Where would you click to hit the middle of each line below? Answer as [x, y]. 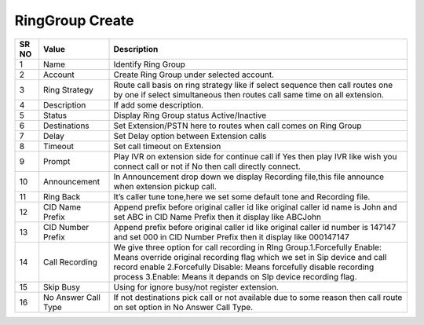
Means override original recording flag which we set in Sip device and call [250, 257]
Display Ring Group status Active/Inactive [190, 115]
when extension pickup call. [165, 186]
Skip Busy [62, 287]
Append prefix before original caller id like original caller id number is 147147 [255, 227]
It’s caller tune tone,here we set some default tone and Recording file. [242, 196]
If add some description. [159, 104]
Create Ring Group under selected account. [194, 75]
